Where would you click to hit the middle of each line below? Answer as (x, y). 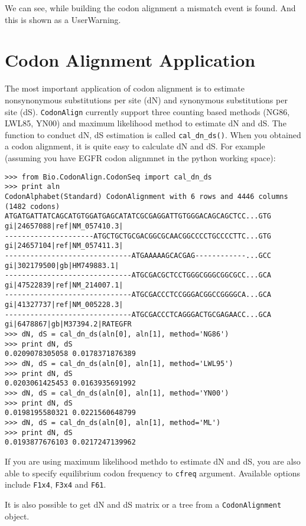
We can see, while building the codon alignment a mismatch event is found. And (150, 8)
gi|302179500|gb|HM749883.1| (62, 265)
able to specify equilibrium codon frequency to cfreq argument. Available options (153, 473)
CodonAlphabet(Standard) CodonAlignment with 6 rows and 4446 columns (147, 196)
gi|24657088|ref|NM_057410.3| (64, 226)
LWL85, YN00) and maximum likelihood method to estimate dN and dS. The (146, 123)
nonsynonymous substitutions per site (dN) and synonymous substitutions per (146, 99)
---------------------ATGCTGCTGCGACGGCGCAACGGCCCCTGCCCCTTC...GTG (138, 236)
